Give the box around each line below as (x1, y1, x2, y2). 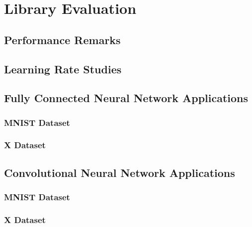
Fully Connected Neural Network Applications (4, 90, 249, 106)
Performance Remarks (4, 32, 121, 47)
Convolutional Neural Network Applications (4, 165, 235, 180)
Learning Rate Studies (4, 61, 122, 76)
